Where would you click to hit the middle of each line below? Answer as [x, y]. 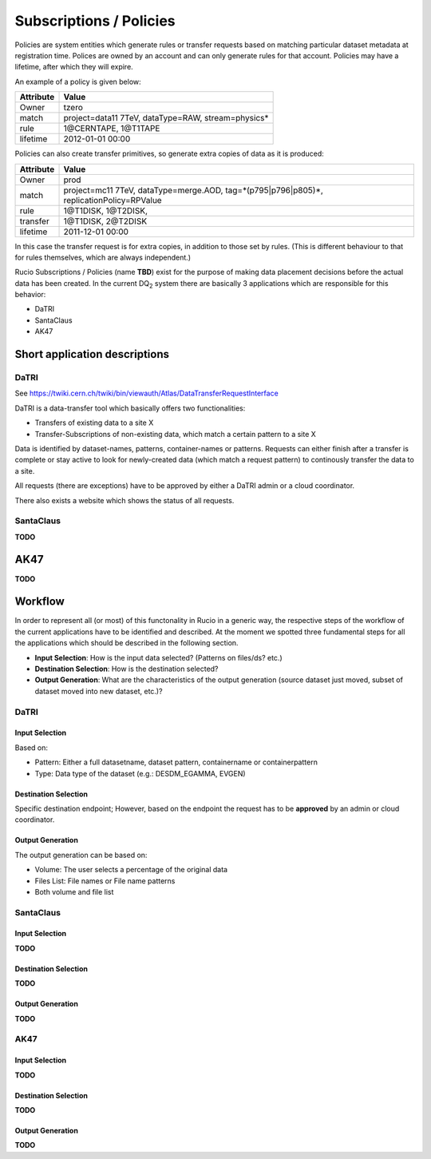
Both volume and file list [74, 891]
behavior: [30, 295]
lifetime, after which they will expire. [74, 67]
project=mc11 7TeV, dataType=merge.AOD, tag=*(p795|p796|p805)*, [193, 190]
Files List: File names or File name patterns [105, 881]
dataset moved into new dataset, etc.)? [99, 691]
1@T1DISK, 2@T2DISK [105, 221]
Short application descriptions [92, 354]
